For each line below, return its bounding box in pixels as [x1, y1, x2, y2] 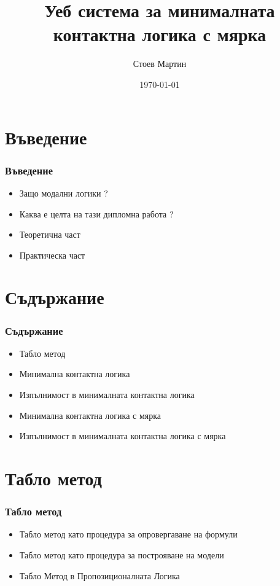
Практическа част [19, 248, 85, 261]
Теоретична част [19, 228, 80, 241]
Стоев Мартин [133, 57, 187, 70]
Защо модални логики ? [19, 186, 108, 199]
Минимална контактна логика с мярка [19, 408, 161, 421]
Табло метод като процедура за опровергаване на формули [19, 528, 238, 541]
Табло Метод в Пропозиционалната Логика [19, 569, 180, 582]
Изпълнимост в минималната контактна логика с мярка [19, 429, 226, 442]
